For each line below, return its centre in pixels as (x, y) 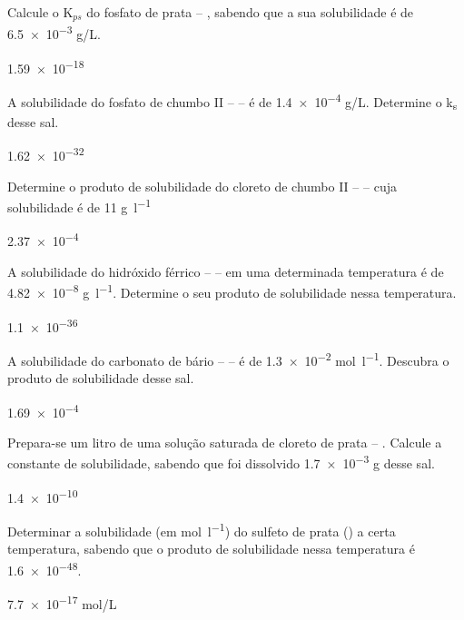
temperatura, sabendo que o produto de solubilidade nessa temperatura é (211, 549)
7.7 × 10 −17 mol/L (62, 602)
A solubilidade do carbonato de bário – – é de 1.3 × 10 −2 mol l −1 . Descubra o (228, 359)
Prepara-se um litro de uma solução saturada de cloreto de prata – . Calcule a (225, 442)
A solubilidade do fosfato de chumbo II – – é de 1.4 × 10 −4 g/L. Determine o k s (232, 101)
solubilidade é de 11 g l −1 (79, 206)
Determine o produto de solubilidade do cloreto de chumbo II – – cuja (202, 186)
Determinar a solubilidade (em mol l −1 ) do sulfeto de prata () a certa (202, 529)
